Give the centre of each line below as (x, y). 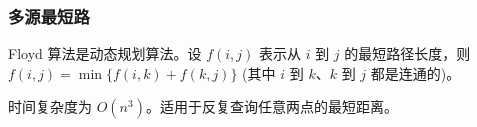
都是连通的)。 (415, 72)
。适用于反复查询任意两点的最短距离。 (271, 106)
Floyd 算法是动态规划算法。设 (105, 53)
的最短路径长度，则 (407, 53)
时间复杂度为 (50, 106)
